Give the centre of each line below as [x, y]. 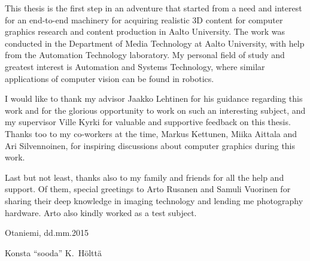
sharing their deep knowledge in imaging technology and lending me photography [154, 200]
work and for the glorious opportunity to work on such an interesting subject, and [155, 110]
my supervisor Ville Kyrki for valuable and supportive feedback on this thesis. [148, 122]
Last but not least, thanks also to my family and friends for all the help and [145, 177]
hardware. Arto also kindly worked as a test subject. [101, 212]
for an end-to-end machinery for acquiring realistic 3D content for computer [144, 19]
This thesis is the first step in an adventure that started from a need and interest [154, 8]
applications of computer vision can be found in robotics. [110, 78]
